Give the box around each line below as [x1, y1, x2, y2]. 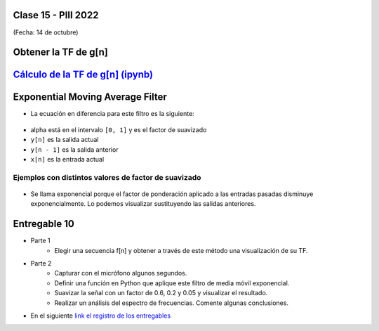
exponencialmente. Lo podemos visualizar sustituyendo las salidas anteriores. [30, 200, 256, 208]
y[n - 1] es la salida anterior [30, 145, 119, 154]
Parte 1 [30, 236, 51, 245]
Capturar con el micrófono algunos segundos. [54, 269, 187, 278]
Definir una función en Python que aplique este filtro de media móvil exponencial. [54, 278, 290, 287]
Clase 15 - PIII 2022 [13, 9, 99, 21]
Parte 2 [30, 259, 52, 268]
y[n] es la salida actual [30, 136, 99, 144]
